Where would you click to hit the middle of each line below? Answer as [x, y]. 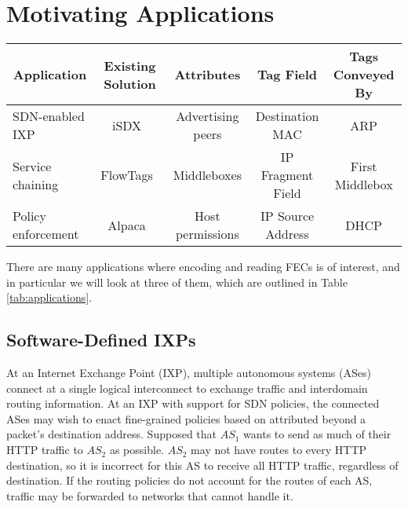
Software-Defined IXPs [101, 340]
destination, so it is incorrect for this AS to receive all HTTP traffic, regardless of [202, 465]
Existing [130, 65]
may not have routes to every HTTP [279, 450]
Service [32, 166]
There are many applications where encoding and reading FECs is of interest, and [203, 267]
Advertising [208, 116]
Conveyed [364, 75]
